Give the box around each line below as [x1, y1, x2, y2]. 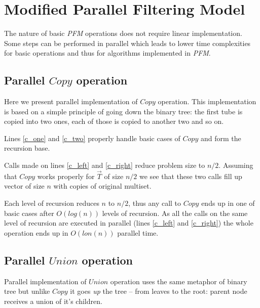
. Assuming [218, 160, 253, 170]
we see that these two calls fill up [139, 170, 242, 181]
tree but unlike [4, 286, 50, 296]
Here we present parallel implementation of [4, 96, 138, 107]
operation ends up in [4, 227, 68, 238]
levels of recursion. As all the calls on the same [102, 207, 248, 218]
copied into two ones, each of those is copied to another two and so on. [4, 116, 224, 126]
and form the [200, 133, 241, 143]
